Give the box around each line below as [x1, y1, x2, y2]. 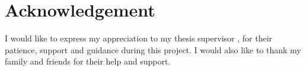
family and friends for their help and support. [5, 55, 171, 67]
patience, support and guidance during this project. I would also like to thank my [5, 43, 301, 56]
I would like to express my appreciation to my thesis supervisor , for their [5, 32, 273, 44]
